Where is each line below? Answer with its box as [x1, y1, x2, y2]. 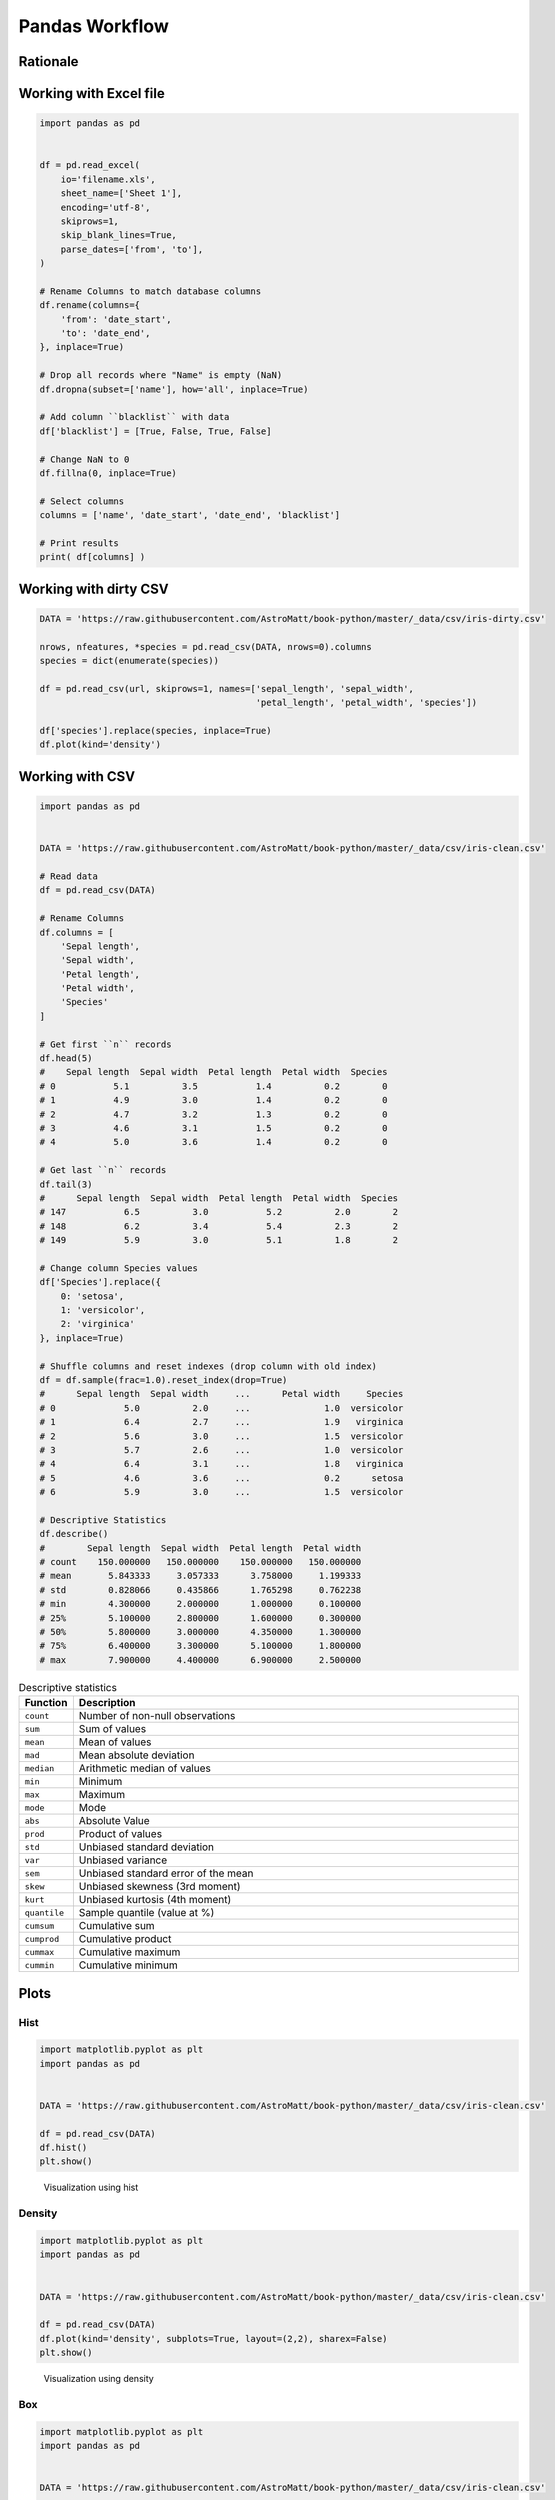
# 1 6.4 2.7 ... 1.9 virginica [39, 1416, 404, 1428]
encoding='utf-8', [60, 201, 151, 213]
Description [78, 1696, 136, 1710]
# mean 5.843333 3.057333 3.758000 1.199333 [39, 1570, 362, 1582]
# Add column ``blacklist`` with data [39, 411, 230, 423]
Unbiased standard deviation [78, 1840, 215, 1854]
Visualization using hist [43, 2181, 139, 2194]
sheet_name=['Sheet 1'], [60, 188, 183, 199]
